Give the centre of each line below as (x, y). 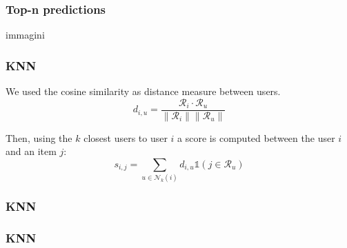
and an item (31, 151)
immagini (25, 35)
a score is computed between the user (256, 137)
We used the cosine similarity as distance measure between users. (143, 91)
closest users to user (126, 137)
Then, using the (39, 137)
